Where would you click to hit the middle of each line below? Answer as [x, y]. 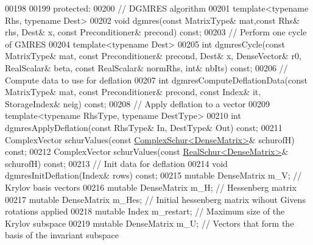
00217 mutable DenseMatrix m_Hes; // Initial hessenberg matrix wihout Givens [155, 199]
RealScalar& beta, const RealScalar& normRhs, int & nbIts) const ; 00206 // [146, 67]
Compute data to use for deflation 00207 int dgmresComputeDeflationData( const [156, 80]
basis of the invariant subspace [62, 235]
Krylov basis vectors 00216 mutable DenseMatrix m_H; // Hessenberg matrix [151, 187]
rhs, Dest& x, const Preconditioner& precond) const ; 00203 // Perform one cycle [156, 32]
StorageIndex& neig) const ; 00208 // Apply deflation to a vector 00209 [137, 103]
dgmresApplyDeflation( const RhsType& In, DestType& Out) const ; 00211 [144, 127]
